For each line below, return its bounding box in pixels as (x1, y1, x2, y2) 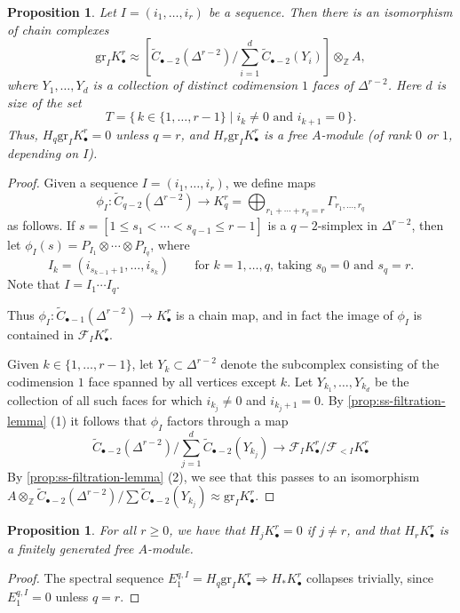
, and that (346, 521, 401, 539)
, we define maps (225, 173, 316, 192)
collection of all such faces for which (7, 390, 202, 409)
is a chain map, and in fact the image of (176, 305, 393, 323)
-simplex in (317, 216, 377, 235)
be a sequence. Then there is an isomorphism (208, 3, 453, 20)
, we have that (169, 521, 246, 539)
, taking (269, 259, 313, 273)
